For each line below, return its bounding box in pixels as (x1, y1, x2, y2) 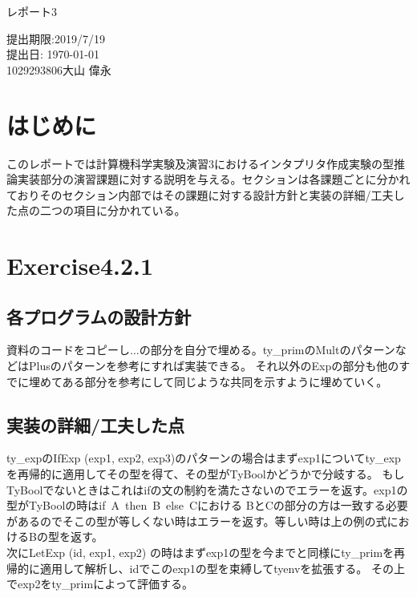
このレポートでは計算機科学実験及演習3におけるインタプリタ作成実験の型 (6, 155, 394, 171)
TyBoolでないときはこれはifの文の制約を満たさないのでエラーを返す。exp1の (6, 481, 408, 498)
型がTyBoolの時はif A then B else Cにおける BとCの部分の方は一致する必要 (6, 497, 408, 514)
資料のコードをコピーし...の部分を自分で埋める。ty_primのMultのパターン (6, 341, 395, 358)
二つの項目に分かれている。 (39, 202, 186, 219)
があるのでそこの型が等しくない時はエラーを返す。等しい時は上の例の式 (6, 512, 387, 529)
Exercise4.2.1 (6, 249, 154, 282)
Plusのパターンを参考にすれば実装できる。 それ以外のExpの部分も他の (28, 357, 399, 374)
